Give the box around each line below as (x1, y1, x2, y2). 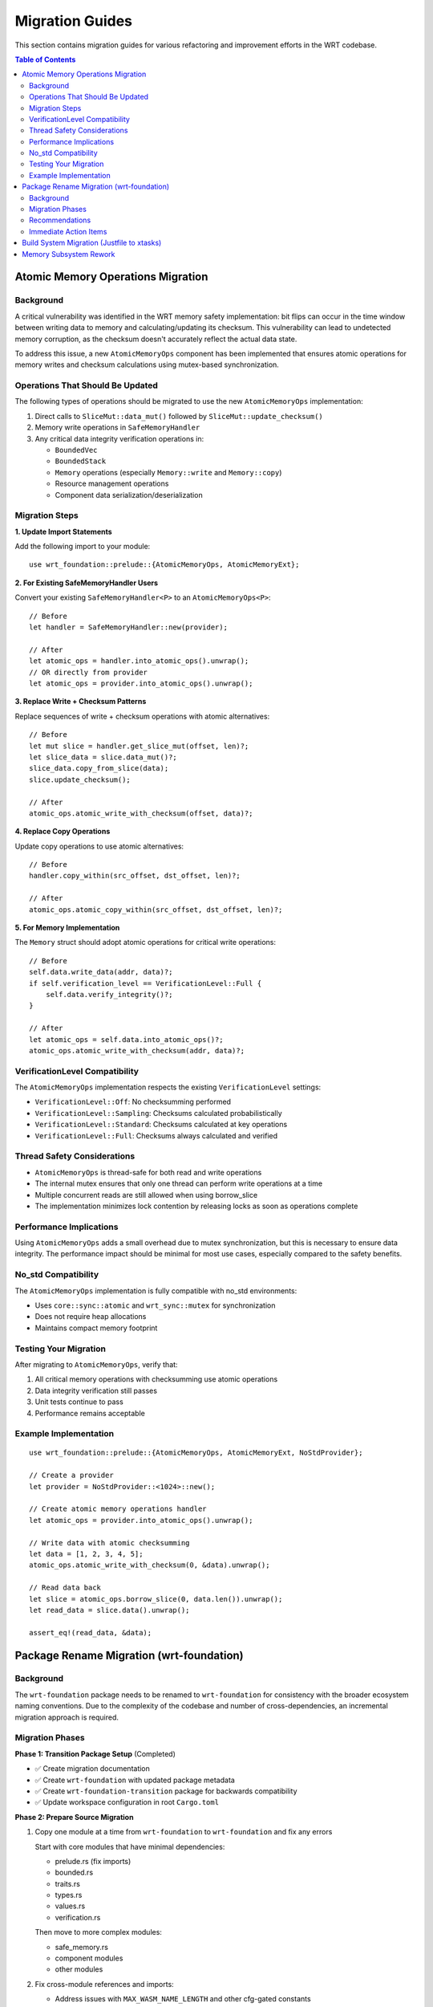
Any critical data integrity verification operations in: (34, 434, 204, 443)
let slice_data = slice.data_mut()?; (29, 752, 178, 762)
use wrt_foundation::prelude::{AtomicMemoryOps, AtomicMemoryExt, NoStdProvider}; (29, 1448, 363, 1457)
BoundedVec (55, 446, 98, 454)
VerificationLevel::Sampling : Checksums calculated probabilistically (34, 1108, 282, 1117)
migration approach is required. (14, 1712, 119, 1722)
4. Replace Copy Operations (14, 827, 111, 837)
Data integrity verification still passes (34, 1386, 158, 1395)
